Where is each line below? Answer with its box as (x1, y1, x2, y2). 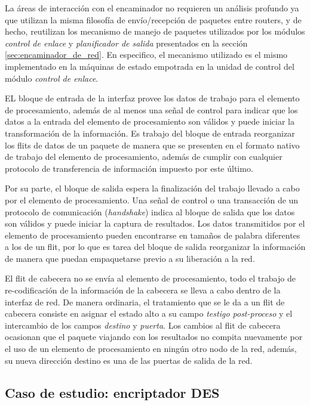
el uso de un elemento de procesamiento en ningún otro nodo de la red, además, (5, 342, 297, 355)
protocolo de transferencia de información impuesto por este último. (5, 162, 253, 174)
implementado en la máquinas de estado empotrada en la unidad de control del (5, 60, 294, 72)
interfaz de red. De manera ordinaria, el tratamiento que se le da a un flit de (5, 295, 285, 308)
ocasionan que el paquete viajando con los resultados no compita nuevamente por (5, 330, 303, 343)
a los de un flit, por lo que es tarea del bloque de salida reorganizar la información (5, 240, 306, 253)
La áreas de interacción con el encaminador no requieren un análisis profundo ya (5, 2, 299, 14)
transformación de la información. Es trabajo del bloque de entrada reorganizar (5, 126, 295, 139)
